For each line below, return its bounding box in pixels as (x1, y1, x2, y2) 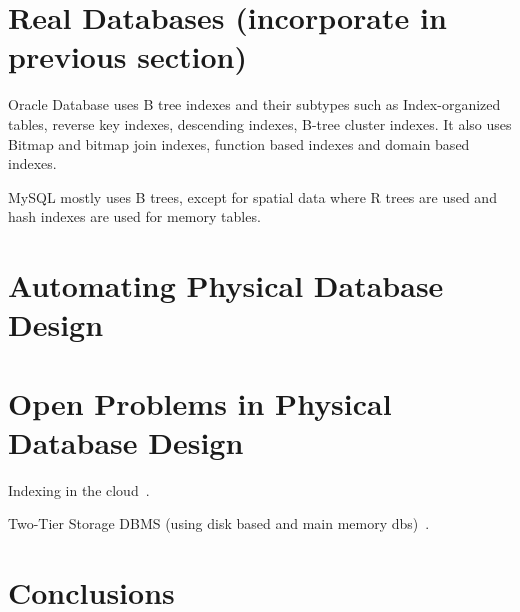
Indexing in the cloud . (8, 479, 150, 500)
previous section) (8, 36, 248, 77)
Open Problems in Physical (8, 382, 392, 423)
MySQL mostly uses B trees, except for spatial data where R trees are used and (8, 186, 497, 207)
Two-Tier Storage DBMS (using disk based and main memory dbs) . (8, 513, 430, 534)
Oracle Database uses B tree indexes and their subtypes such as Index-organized (8, 94, 501, 115)
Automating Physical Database (8, 265, 444, 306)
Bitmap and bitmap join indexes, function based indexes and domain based (8, 133, 470, 154)
